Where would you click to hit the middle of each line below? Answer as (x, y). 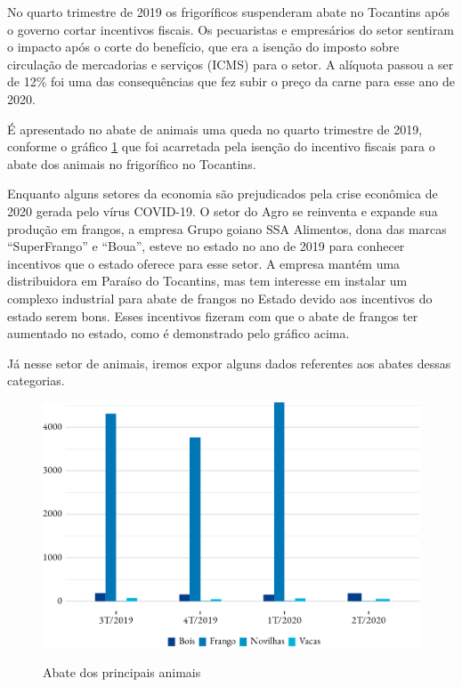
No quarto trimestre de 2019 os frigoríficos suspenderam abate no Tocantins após (228, 12)
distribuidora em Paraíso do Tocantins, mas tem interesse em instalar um (207, 281)
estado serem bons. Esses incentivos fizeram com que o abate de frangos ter (213, 315)
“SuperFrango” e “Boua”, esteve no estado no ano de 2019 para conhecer (206, 246)
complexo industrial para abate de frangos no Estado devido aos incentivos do (220, 298)
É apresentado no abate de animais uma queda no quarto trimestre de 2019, (215, 129)
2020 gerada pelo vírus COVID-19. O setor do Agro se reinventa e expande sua (223, 210)
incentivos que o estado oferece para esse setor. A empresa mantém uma (204, 263)
